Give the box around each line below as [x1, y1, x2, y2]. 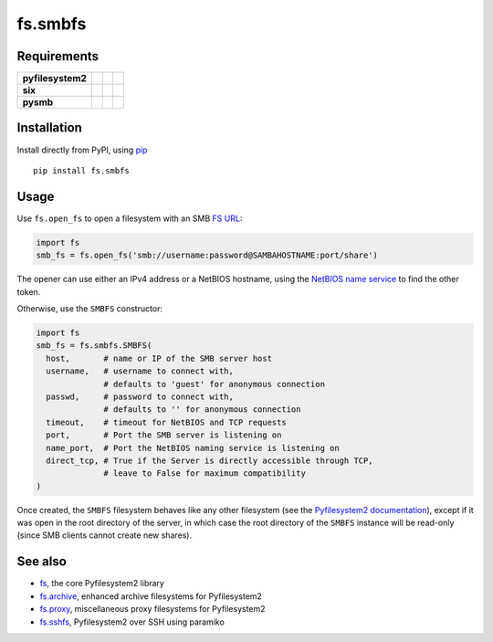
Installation [16, 120, 82, 136]
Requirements [16, 48, 100, 64]
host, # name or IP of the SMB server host [46, 353, 273, 363]
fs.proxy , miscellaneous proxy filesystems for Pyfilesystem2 [39, 604, 266, 615]
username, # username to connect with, [46, 366, 235, 376]
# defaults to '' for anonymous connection [103, 405, 301, 415]
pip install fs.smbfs [33, 165, 130, 175]
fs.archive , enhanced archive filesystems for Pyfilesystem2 [39, 590, 262, 602]
